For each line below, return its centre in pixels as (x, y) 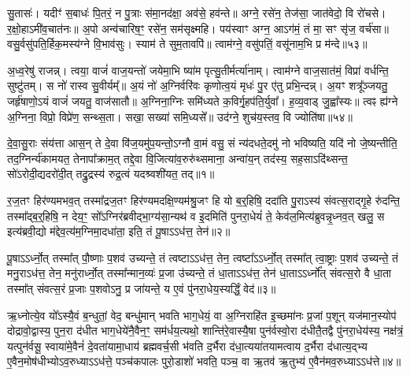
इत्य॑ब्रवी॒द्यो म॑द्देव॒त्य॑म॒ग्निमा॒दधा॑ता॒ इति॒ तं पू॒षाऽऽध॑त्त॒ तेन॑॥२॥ (119, 231)
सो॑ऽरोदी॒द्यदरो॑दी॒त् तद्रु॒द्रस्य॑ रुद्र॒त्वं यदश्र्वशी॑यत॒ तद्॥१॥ (111, 174)
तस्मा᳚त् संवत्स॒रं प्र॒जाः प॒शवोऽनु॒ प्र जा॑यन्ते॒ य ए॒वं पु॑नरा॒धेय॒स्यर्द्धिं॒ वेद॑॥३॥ (142, 288)
